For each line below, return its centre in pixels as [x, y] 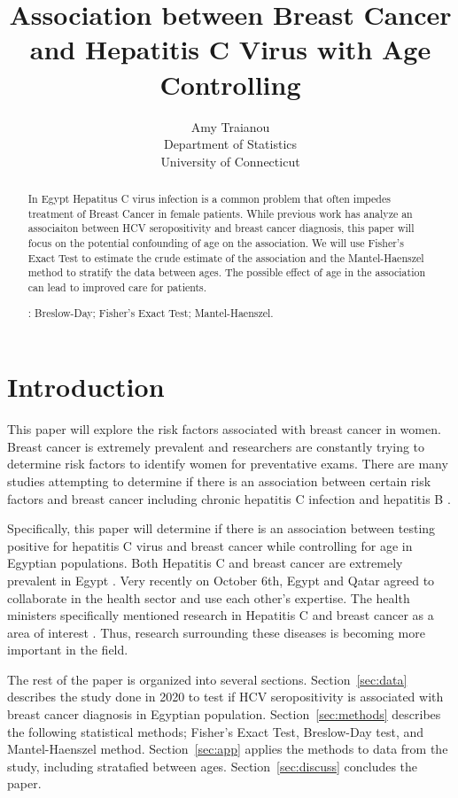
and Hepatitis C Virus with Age [230, 49]
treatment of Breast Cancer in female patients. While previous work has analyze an [220, 213]
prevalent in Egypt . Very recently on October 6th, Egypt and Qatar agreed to [221, 580]
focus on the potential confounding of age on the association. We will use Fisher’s [216, 243]
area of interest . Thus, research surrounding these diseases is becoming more [216, 632]
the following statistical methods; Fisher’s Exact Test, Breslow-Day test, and [216, 731]
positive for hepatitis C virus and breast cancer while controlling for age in [210, 545]
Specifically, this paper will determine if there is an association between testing [221, 528]
